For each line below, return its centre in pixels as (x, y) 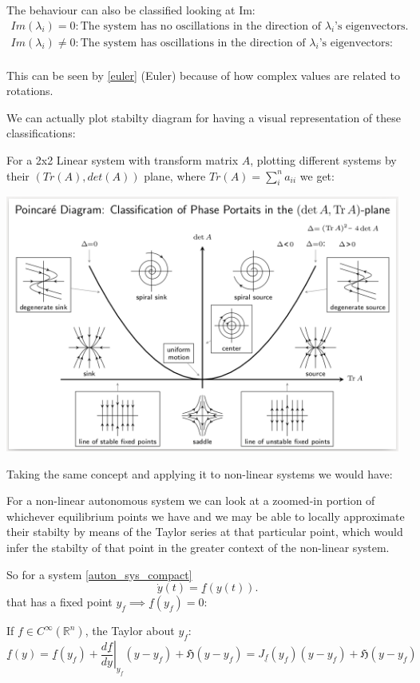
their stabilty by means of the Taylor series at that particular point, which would (205, 532)
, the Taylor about (130, 631)
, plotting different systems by (323, 160)
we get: (317, 175)
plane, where (175, 175)
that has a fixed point (59, 602)
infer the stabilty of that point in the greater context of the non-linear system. (198, 548)
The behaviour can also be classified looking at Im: (131, 10)
